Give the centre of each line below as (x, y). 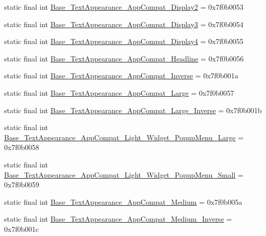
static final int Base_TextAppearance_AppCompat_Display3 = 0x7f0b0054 (124, 24)
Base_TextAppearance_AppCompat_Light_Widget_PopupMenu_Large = (124, 137)
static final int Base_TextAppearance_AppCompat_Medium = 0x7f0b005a (123, 201)
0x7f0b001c (21, 229)
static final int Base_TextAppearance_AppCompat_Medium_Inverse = (118, 219)
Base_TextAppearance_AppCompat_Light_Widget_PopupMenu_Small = (124, 174)
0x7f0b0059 (22, 185)
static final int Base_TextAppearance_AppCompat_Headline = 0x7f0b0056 (124, 58)
